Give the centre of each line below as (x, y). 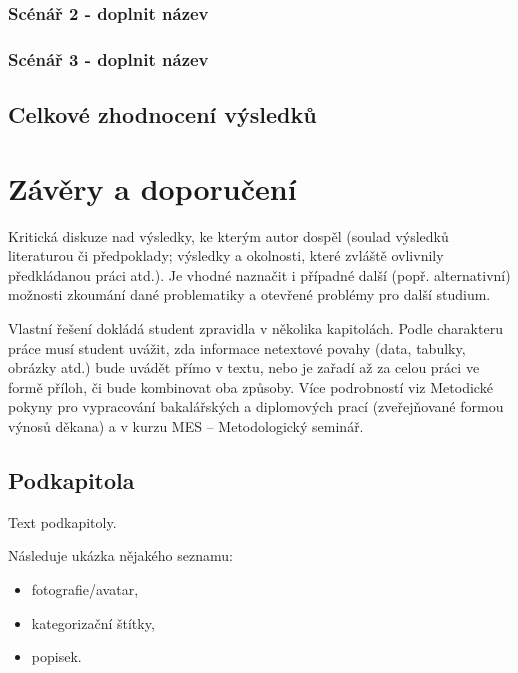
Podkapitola (71, 479)
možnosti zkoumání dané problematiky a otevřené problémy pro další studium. (249, 294)
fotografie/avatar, (85, 588)
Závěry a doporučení (152, 187)
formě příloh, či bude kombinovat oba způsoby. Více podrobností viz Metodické (250, 386)
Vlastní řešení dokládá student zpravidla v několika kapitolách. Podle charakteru (255, 327)
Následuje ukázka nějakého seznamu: (120, 555)
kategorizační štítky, (93, 622)
